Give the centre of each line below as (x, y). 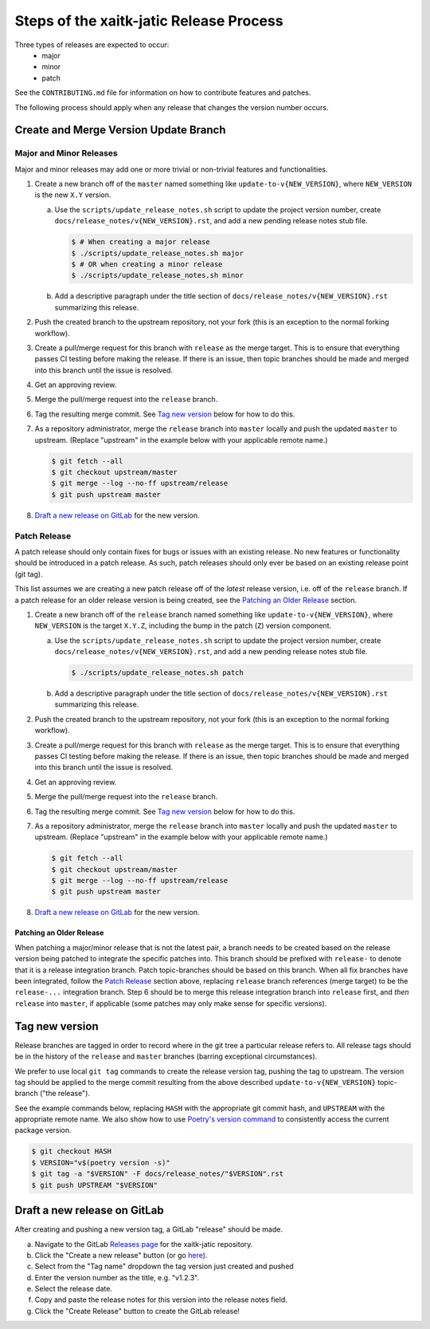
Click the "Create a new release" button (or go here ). (121, 1255)
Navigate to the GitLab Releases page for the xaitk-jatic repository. (144, 1244)
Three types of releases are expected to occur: (92, 45)
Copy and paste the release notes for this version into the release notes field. (161, 1299)
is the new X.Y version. (73, 195)
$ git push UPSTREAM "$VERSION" (95, 1185)
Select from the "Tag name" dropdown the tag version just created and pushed (164, 1266)
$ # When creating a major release (141, 242)
